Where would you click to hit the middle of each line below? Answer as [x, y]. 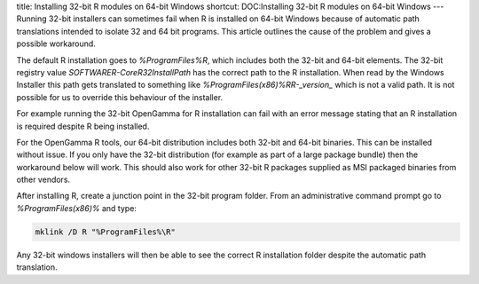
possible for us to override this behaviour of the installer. [120, 97]
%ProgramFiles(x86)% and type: [77, 208]
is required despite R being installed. [83, 126]
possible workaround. [56, 43]
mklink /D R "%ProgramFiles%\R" [106, 232]
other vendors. [43, 180]
